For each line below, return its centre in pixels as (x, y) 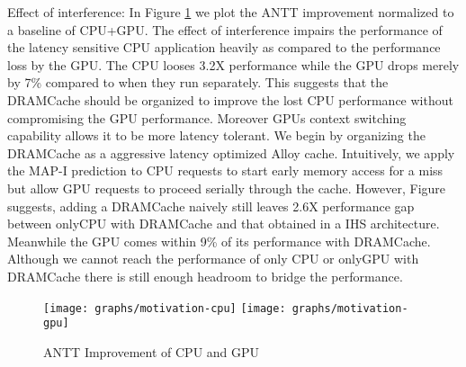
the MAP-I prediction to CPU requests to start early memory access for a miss (225, 170)
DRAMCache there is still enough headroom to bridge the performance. (205, 276)
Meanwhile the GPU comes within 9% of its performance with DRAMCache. (219, 241)
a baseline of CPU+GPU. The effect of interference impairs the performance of (225, 29)
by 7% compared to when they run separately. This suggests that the (198, 82)
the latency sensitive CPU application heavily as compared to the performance (224, 47)
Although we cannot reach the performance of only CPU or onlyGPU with (213, 259)
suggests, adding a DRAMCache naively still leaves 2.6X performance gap (211, 206)
